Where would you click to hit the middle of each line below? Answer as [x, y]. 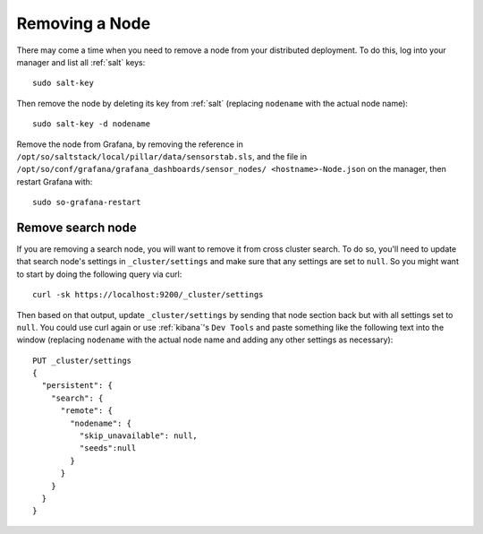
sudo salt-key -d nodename [92, 124]
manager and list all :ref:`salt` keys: [81, 62]
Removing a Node [84, 23]
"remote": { [87, 411]
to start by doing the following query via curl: [99, 274]
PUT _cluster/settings [82, 360]
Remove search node [77, 227]
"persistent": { [77, 386]
